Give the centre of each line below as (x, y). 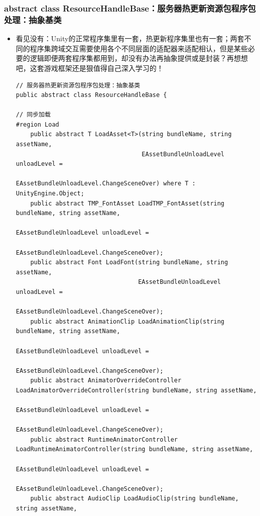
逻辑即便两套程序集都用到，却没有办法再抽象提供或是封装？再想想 (139, 58)
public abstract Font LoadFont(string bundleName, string (129, 263)
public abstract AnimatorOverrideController (106, 381)
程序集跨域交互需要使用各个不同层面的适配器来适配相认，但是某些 (139, 48)
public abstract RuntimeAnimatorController (104, 439)
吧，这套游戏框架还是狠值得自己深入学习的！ (90, 68)
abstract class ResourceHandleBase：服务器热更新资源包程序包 (130, 8)
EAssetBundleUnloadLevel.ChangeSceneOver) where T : (106, 184)
